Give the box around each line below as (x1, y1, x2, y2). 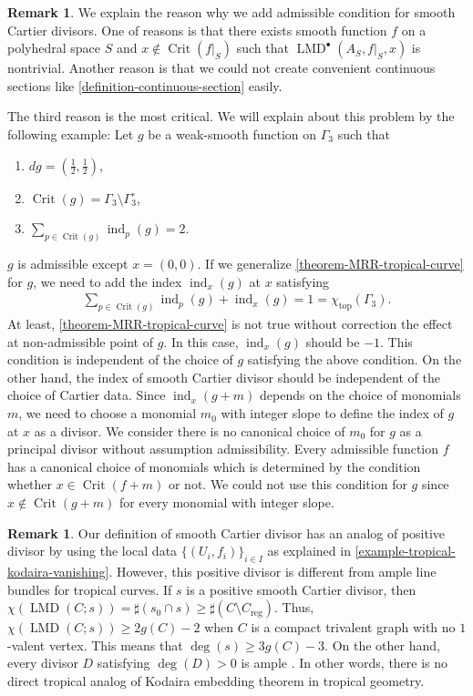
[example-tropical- (355, 541, 456, 560)
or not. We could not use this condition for (168, 475, 407, 494)
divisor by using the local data (7, 541, 178, 560)
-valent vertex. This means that (7, 635, 183, 654)
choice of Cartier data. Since (7, 385, 166, 404)
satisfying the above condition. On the (247, 350, 462, 369)
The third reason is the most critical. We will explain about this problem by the (7, 107, 455, 126)
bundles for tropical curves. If (7, 579, 172, 599)
